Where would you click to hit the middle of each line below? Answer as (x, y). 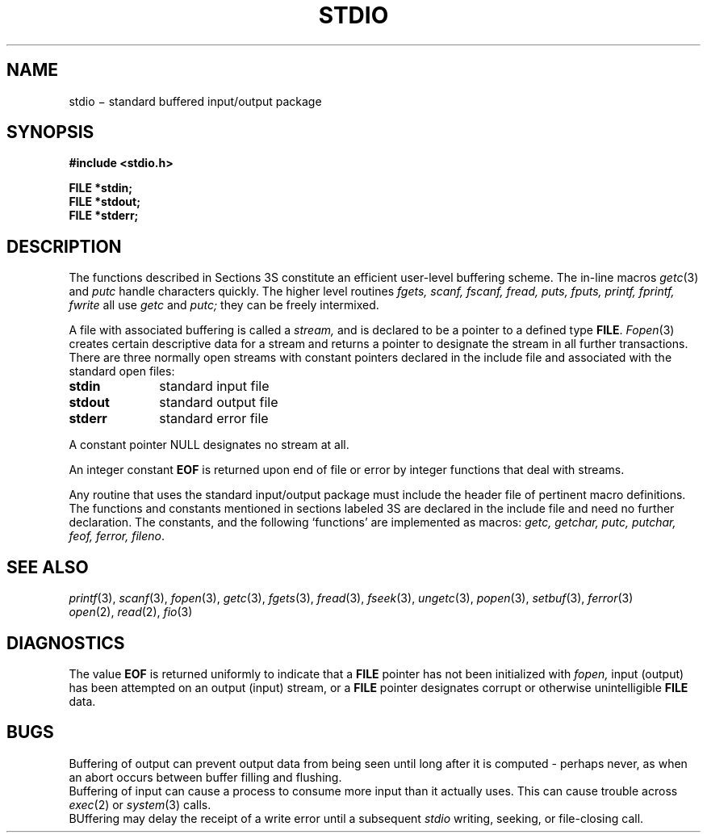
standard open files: (122, 371)
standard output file (219, 403)
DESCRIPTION (64, 246)
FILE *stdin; (101, 188)
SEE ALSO (48, 567)
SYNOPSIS (50, 132)
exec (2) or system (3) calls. (140, 804)
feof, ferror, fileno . (117, 536)
